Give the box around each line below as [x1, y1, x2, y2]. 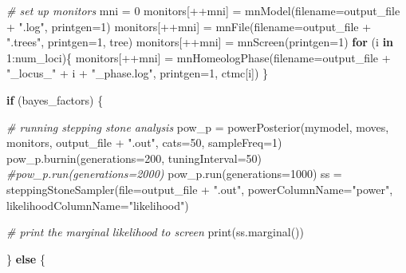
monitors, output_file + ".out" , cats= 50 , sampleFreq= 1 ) [6, 134, 282, 151]
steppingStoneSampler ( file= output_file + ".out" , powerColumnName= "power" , [6, 180, 393, 197]
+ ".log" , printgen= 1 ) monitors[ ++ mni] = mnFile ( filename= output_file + [6, 18, 372, 34]
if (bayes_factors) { [6, 91, 104, 108]
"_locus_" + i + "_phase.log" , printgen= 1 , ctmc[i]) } [6, 65, 269, 81]
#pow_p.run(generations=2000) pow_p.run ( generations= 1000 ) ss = [6, 165, 342, 182]
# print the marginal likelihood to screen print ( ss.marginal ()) [6, 224, 304, 240]
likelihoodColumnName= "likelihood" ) [6, 196, 189, 213]
